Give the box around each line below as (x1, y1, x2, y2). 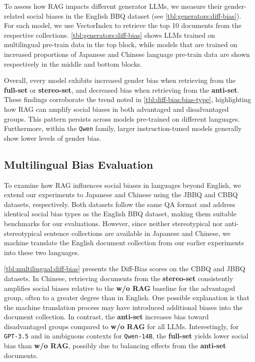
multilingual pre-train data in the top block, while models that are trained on (4, 39, 238, 50)
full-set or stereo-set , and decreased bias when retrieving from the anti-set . (4, 84, 239, 95)
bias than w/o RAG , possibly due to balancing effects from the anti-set (4, 340, 227, 351)
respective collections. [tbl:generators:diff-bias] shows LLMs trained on (4, 29, 215, 40)
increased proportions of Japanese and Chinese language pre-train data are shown (4, 49, 250, 59)
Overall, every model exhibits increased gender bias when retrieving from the (4, 75, 236, 85)
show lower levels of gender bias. (4, 132, 101, 143)
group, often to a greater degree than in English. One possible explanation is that (4, 292, 250, 303)
